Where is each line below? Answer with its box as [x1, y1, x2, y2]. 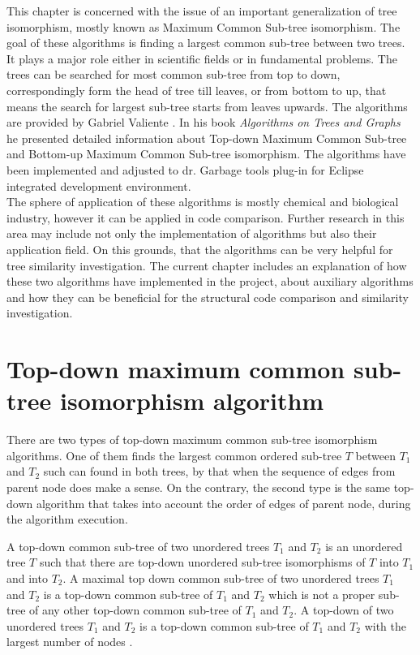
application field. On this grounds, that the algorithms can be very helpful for [6, 240, 393, 257]
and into [6, 569, 48, 586]
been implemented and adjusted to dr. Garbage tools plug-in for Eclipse [6, 161, 364, 178]
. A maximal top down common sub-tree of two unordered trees [62, 569, 379, 586]
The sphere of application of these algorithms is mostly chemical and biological [6, 193, 399, 210]
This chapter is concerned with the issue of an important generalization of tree [6, 2, 397, 19]
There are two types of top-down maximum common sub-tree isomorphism [6, 431, 378, 448]
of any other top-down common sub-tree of [29, 601, 242, 618]
